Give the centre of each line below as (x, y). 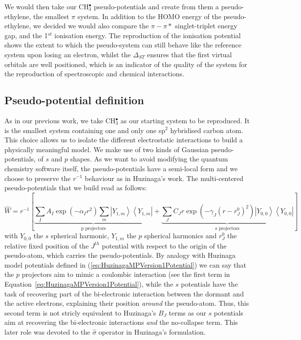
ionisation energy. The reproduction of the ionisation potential (148, 35)
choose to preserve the (38, 178)
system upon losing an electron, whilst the (68, 54)
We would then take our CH (47, 6)
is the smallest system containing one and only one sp (85, 130)
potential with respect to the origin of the (164, 245)
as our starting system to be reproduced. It (185, 120)
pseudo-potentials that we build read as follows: (76, 188)
